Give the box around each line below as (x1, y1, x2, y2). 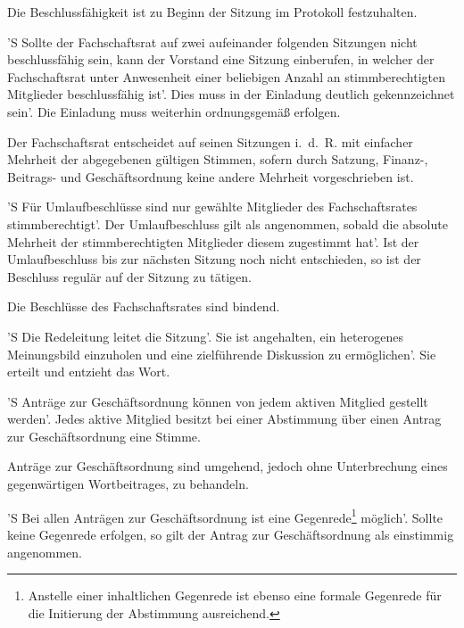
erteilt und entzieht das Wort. (7, 362, 170, 381)
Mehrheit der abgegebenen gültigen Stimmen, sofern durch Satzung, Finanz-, (7, 150, 428, 169)
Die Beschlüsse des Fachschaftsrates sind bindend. (7, 297, 280, 316)
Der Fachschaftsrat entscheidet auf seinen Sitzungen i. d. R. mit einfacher (7, 132, 413, 151)
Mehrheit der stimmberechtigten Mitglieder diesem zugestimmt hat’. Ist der (7, 232, 419, 251)
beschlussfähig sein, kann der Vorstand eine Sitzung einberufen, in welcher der (7, 50, 435, 69)
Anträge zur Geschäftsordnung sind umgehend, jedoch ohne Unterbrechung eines (7, 457, 448, 475)
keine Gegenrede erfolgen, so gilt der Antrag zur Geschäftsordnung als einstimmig (7, 525, 454, 543)
